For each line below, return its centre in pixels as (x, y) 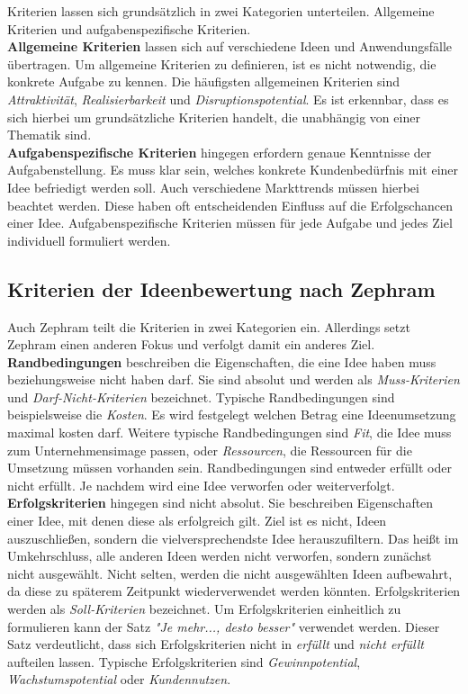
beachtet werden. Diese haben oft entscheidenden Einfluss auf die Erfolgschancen (230, 205)
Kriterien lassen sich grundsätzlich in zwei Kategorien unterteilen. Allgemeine (221, 11)
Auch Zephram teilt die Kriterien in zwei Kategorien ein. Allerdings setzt (209, 326)
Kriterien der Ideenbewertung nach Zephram (221, 288)
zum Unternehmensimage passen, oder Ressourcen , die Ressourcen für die (210, 450)
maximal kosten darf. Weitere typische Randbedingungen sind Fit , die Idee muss (229, 433)
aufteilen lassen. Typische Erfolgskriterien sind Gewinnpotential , (184, 661)
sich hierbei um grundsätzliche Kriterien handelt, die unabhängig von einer (214, 117)
